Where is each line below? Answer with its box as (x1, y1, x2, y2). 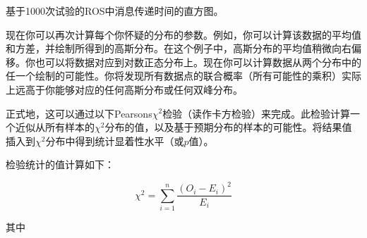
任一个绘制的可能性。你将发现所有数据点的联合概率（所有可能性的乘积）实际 (6, 68, 361, 83)
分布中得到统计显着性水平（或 (45, 133, 184, 148)
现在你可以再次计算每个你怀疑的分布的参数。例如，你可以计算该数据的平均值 (6, 27, 361, 42)
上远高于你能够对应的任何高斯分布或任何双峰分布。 (6, 82, 243, 96)
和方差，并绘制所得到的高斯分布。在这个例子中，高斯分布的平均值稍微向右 (6, 41, 351, 56)
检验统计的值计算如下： (6, 157, 114, 172)
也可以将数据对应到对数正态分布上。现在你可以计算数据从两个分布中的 (35, 54, 361, 69)
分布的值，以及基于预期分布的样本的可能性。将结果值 (104, 120, 352, 134)
